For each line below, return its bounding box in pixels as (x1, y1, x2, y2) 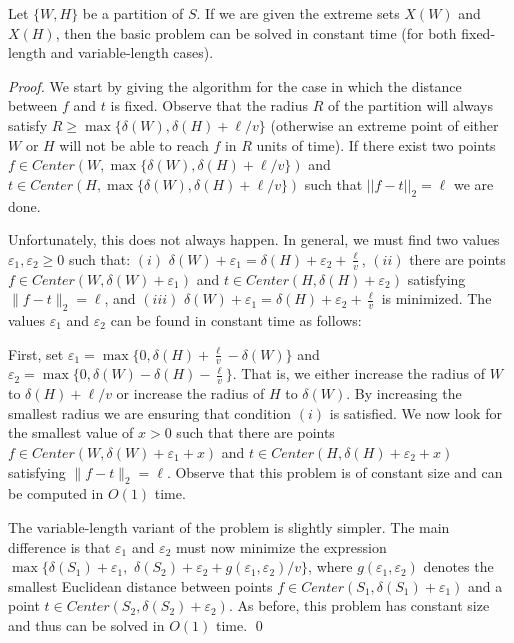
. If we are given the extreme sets (196, 3, 400, 23)
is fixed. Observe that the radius (110, 95, 309, 116)
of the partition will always (328, 95, 494, 116)
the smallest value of (8, 422, 134, 443)
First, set (8, 343, 64, 364)
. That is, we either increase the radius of (232, 363, 486, 384)
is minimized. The (381, 288, 492, 309)
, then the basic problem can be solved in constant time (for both (55, 22, 457, 43)
